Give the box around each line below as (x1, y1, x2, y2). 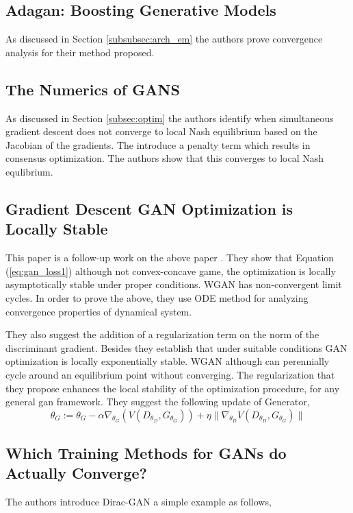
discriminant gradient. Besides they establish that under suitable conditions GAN (5, 340, 348, 355)
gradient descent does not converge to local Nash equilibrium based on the (5, 124, 317, 139)
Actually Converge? (5, 462, 147, 484)
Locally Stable (5, 218, 108, 239)
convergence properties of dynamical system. (5, 304, 192, 318)
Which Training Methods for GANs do (5, 442, 287, 464)
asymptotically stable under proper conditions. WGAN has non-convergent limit (5, 277, 342, 291)
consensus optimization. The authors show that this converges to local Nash (5, 151, 324, 165)
